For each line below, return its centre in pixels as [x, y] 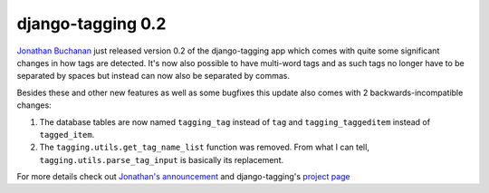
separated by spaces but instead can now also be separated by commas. [153, 76]
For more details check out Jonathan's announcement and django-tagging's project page [183, 177]
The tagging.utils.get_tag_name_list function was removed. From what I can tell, [205, 147]
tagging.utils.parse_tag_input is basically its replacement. [162, 159]
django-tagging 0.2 [91, 24]
